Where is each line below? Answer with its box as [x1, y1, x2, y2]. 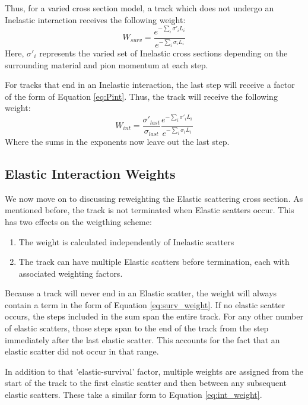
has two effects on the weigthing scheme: [5, 215, 152, 227]
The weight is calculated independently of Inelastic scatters [18, 235, 234, 248]
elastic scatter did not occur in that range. [5, 345, 159, 357]
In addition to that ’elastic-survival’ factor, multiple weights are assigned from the [5, 365, 303, 377]
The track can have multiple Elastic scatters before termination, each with [18, 255, 290, 268]
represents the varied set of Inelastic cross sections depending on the [39, 47, 288, 59]
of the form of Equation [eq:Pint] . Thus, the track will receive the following [5, 90, 278, 102]
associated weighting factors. [18, 267, 123, 279]
